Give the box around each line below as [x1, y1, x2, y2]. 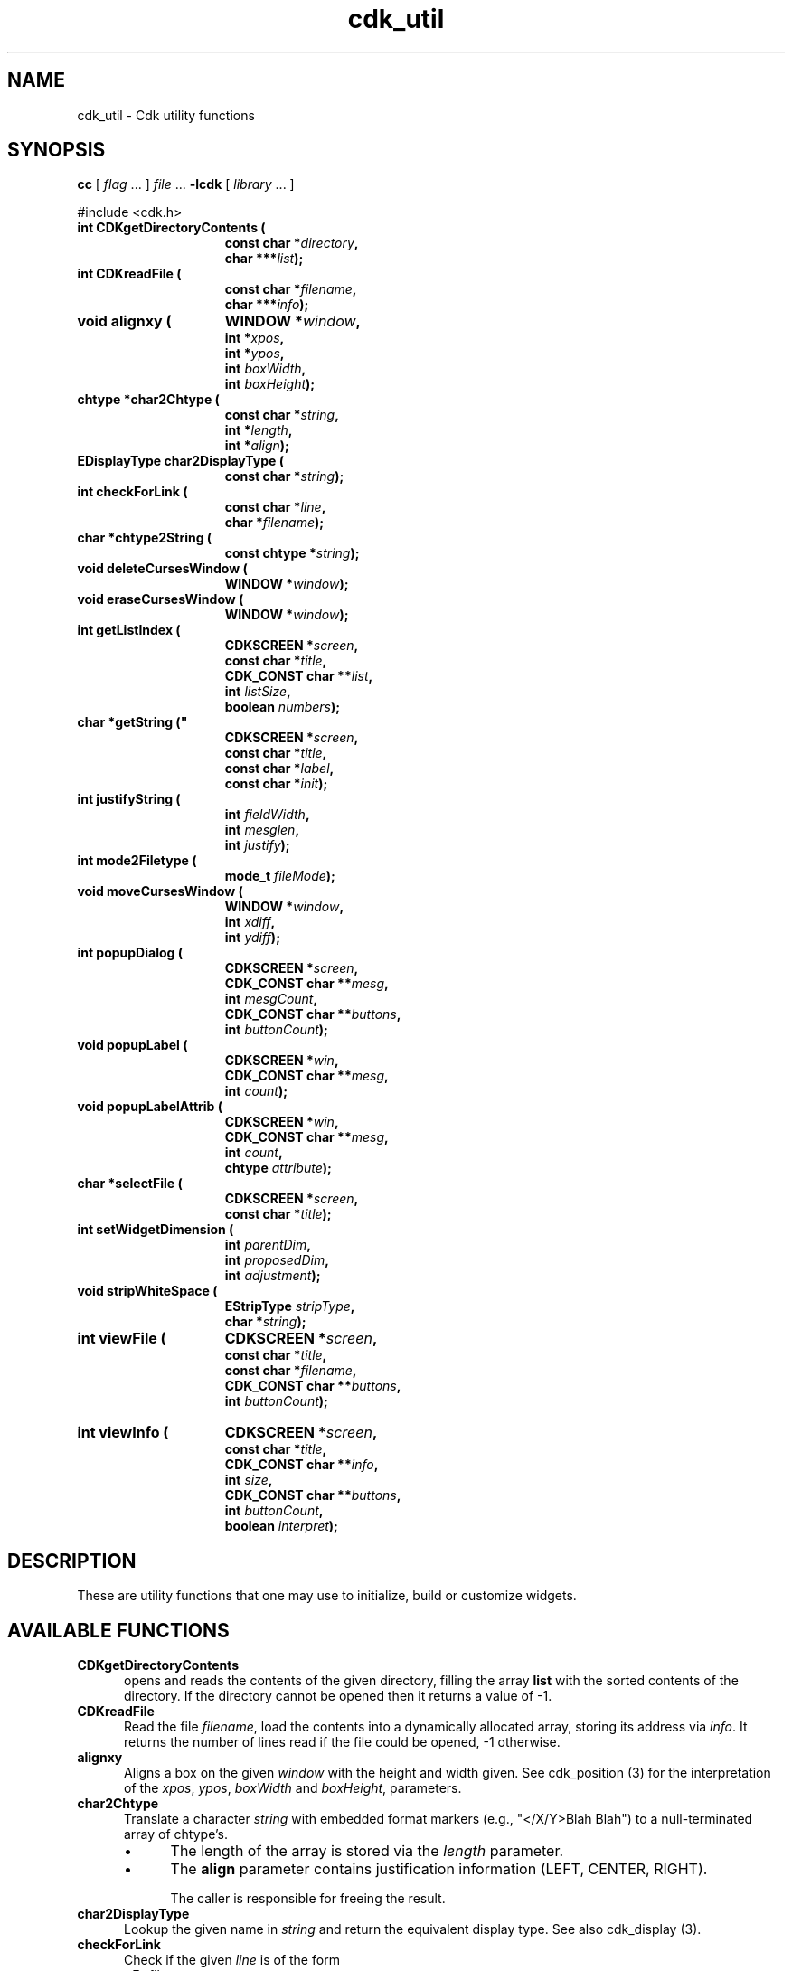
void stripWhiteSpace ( [77, 1283, 218, 1299]
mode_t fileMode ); [224, 868, 335, 884]
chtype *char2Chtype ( [77, 391, 220, 408]
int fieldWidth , [224, 806, 310, 823]
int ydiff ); [224, 929, 280, 946]
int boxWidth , [224, 361, 306, 377]
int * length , [224, 422, 293, 439]
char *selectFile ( [77, 1175, 183, 1192]
